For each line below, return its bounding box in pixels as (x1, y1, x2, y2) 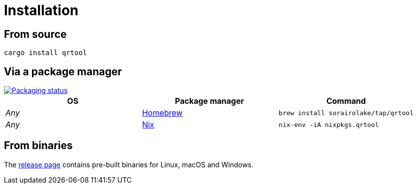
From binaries (4, 139, 73, 152)
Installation (4, 2, 79, 19)
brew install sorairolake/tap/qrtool (278, 109, 414, 117)
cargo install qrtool (4, 49, 87, 57)
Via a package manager (4, 65, 122, 78)
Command (326, 96, 366, 106)
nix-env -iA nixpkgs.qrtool (278, 121, 379, 128)
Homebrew (142, 108, 183, 118)
